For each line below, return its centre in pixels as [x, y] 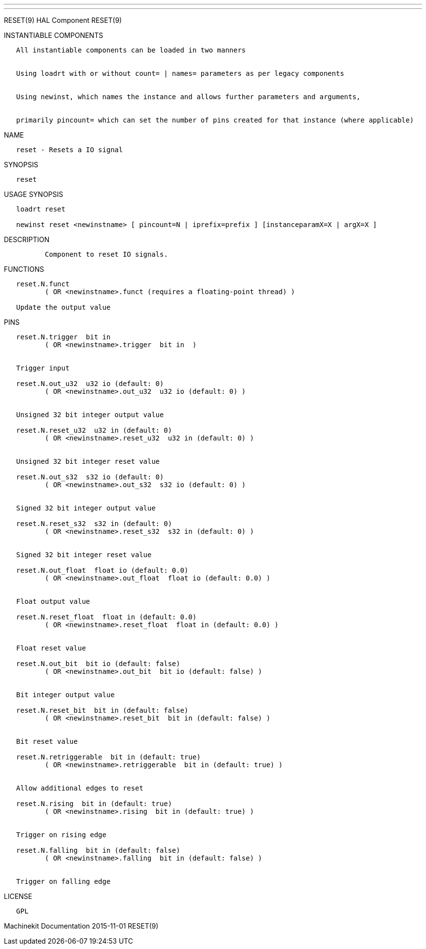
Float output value [53, 601]
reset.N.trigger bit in [63, 337]
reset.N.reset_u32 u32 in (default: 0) [94, 430]
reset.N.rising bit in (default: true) [94, 804]
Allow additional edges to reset [80, 788]
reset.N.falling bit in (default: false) [98, 850]
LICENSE [18, 896]
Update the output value [63, 307]
